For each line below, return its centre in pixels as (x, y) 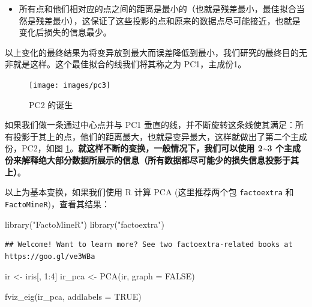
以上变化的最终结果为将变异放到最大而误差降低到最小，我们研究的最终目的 (152, 52)
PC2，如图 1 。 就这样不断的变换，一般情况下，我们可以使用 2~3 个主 (157, 148)
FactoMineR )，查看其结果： (58, 203)
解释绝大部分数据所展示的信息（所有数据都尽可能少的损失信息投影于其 (160, 160)
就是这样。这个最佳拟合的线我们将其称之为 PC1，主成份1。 (130, 64)
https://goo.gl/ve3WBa (50, 256)
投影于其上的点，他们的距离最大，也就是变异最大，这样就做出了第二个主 (156, 136)
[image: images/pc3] (70, 85)
